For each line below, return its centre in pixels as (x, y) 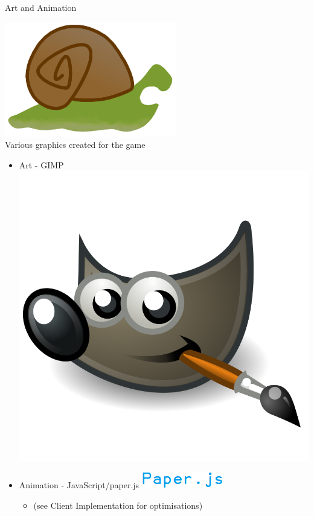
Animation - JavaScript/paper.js (79, 485)
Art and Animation (41, 7)
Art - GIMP (41, 164)
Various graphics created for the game (75, 145)
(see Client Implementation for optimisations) (118, 505)
